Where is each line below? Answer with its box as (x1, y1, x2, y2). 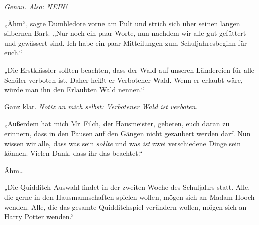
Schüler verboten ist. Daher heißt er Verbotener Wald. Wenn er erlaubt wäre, (4, 74, 243, 85)
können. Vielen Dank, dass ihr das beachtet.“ (4, 148, 143, 158)
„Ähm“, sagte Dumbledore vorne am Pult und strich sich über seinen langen (4, 18, 240, 28)
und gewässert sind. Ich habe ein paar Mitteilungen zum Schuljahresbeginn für (4, 37, 247, 48)
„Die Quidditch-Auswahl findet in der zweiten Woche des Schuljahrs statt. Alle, (4, 182, 250, 192)
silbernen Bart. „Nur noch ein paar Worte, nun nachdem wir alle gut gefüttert (4, 28, 246, 38)
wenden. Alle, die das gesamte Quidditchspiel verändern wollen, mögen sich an (4, 201, 247, 212)
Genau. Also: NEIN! (4, 1, 67, 11)
